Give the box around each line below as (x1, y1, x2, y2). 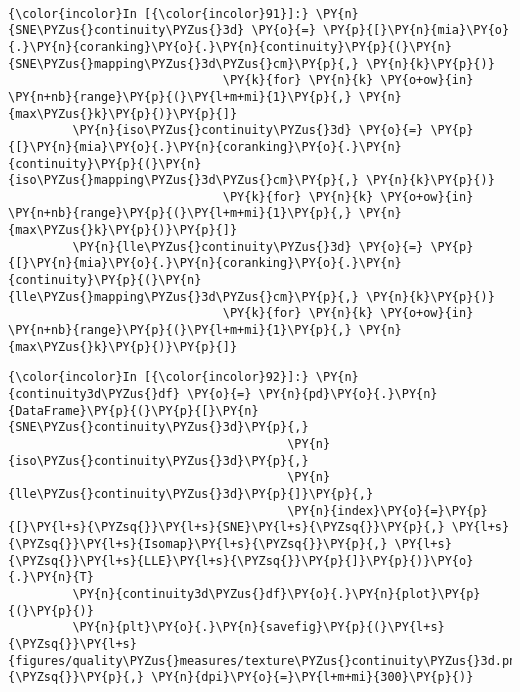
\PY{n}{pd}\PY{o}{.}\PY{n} (258, 387, 438, 402)
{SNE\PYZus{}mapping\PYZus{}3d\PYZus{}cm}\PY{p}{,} (8, 56, 359, 71)
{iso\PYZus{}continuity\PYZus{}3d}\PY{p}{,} (8, 453, 309, 468)
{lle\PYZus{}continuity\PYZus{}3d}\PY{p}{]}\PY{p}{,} (8, 486, 374, 501)
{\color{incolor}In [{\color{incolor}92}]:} (8, 370, 309, 385)
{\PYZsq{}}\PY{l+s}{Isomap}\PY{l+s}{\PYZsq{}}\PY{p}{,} (8, 536, 388, 551)
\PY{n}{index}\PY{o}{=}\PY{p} (287, 503, 488, 518)
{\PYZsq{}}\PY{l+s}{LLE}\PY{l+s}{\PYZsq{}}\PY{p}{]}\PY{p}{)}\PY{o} (8, 553, 474, 568)
